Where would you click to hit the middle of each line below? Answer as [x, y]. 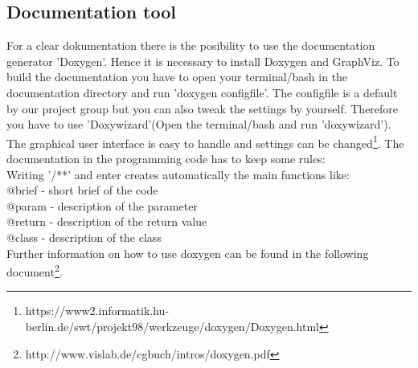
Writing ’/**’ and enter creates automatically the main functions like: [178, 174]
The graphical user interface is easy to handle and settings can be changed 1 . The [205, 141]
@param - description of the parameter [102, 205]
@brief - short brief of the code [82, 190]
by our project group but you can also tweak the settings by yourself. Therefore [203, 108]
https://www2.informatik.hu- [97, 311]
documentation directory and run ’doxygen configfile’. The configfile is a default [202, 92]
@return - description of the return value [107, 221]
